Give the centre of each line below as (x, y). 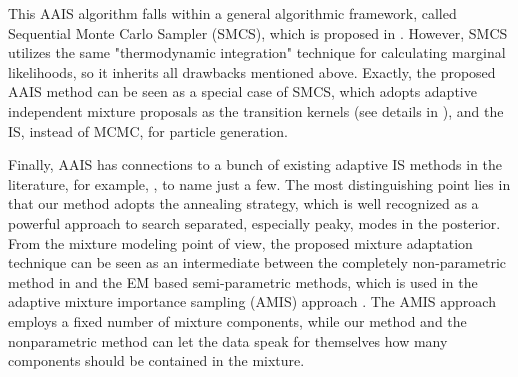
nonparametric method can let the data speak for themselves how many (228, 340)
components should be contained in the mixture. (156, 360)
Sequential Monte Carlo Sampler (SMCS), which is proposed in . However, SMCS (258, 32)
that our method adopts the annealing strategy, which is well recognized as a (243, 203)
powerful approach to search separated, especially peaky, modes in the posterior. (254, 222)
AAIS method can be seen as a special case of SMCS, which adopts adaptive (242, 91)
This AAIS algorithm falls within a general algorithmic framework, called (232, 13)
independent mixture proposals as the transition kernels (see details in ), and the (256, 110)
